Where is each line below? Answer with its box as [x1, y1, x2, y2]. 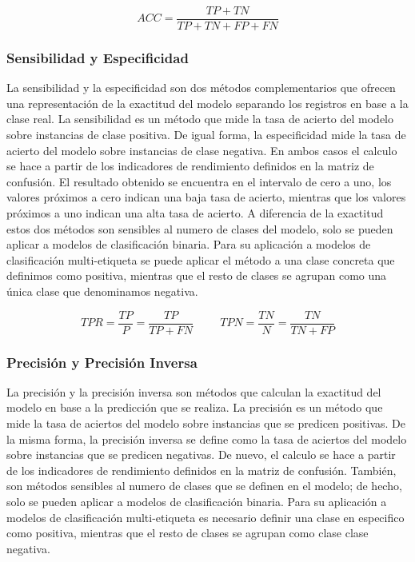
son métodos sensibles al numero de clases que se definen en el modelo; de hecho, [6, 477, 402, 494]
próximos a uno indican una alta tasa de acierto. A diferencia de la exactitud [6, 205, 384, 221]
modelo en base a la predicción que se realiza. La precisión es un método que [6, 399, 383, 416]
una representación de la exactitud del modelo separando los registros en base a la [6, 94, 409, 111]
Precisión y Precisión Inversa [6, 352, 198, 372]
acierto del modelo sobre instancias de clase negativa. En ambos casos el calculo [6, 141, 397, 158]
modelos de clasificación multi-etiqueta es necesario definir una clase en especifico [6, 508, 405, 525]
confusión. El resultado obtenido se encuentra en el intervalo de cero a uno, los [6, 173, 392, 189]
